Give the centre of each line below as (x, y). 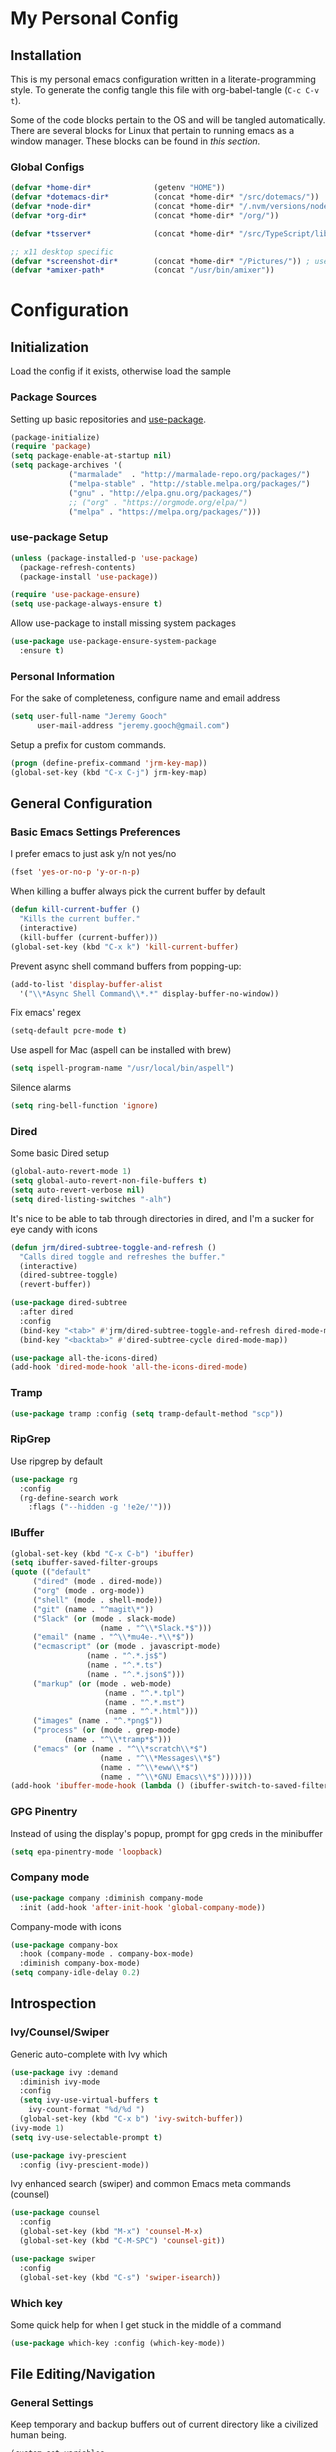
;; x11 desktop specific (62, 252)
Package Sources (54, 397)
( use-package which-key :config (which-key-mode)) (118, 2343)
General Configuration (81, 803)
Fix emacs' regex (46, 1013)
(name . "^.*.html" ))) (151, 1712)
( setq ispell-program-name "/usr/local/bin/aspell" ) (122, 1068)
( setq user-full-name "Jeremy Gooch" (89, 717)
